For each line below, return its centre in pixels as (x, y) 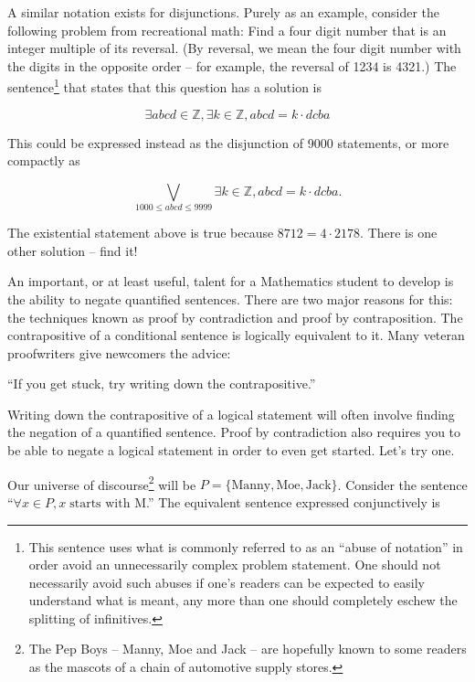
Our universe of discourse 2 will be (102, 483)
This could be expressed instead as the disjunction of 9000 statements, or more (228, 142)
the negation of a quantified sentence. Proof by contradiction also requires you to (234, 432)
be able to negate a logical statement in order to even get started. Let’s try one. (231, 450)
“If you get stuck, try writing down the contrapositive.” (162, 384)
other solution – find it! (73, 250)
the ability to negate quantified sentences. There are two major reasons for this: (230, 298)
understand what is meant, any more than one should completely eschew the (243, 600)
